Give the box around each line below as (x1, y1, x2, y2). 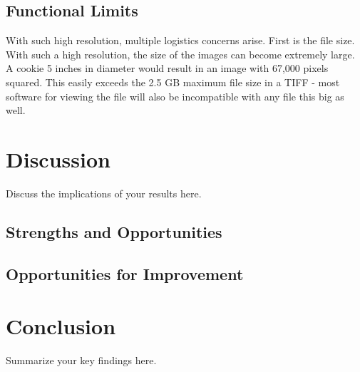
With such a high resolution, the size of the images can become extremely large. (6, 46, 355, 61)
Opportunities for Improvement (6, 262, 244, 284)
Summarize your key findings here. (6, 353, 157, 368)
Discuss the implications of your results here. (6, 185, 202, 200)
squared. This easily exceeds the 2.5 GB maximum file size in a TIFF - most (6, 74, 340, 89)
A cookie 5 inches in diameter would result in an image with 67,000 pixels (6, 61, 329, 76)
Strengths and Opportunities (6, 220, 222, 242)
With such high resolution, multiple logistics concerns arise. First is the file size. (6, 33, 355, 48)
